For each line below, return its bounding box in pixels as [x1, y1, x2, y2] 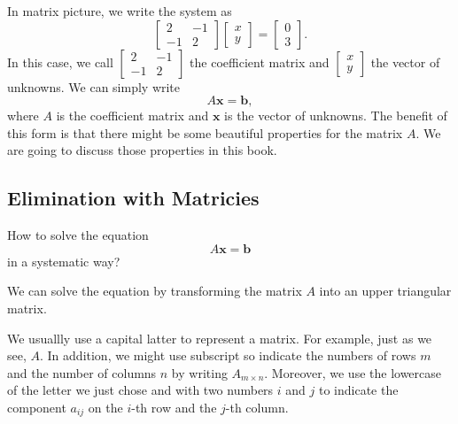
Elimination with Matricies [7, 184, 260, 212]
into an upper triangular [319, 281, 452, 300]
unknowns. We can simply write [7, 77, 181, 96]
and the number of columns [7, 363, 157, 382]
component [7, 397, 66, 416]
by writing [171, 363, 228, 382]
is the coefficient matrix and [56, 106, 209, 125]
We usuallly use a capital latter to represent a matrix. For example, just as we [7, 328, 432, 347]
